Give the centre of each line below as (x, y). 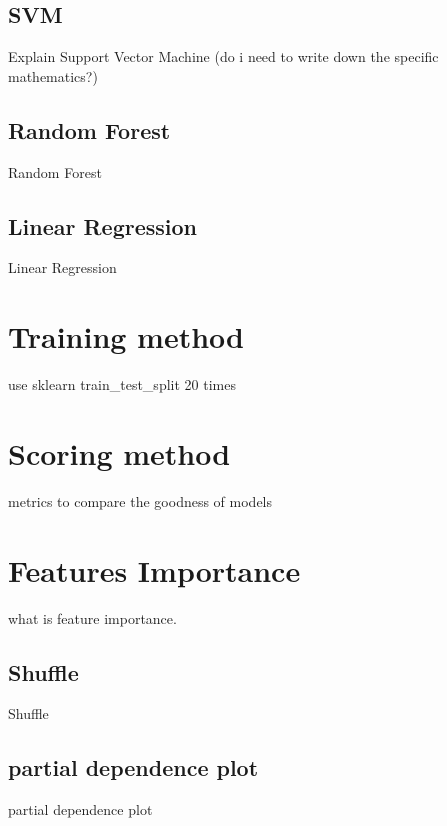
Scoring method (119, 452)
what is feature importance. (92, 617)
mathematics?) (53, 75)
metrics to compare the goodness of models (140, 500)
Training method (126, 336)
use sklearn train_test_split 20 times (122, 384)
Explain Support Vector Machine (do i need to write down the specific (223, 56)
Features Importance (154, 569)
